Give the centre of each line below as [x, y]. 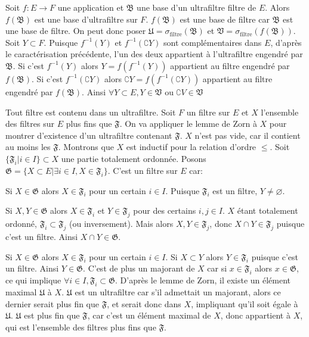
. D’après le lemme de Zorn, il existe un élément [203, 280]
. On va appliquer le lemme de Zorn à [188, 124]
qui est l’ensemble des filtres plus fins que [81, 327]
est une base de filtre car [225, 19]
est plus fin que [52, 315]
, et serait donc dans [144, 303]
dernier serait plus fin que [52, 303]
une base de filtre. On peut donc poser [76, 31]
